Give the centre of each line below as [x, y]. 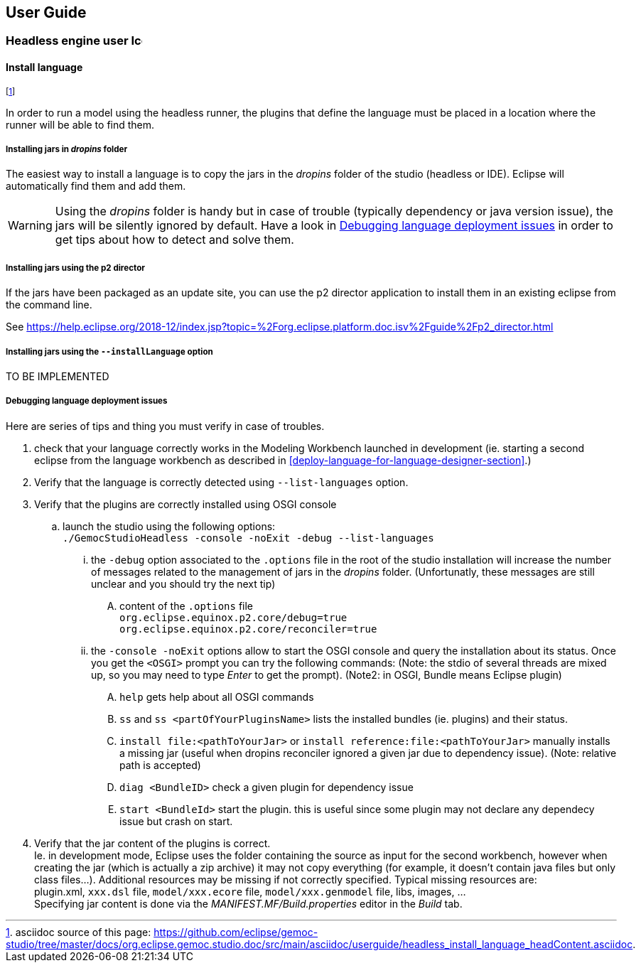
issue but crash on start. [176, 821]
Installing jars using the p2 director [76, 268]
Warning [30, 226]
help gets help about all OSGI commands [217, 697]
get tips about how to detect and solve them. [174, 240]
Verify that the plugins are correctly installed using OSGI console [185, 504]
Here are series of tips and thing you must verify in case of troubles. [165, 426]
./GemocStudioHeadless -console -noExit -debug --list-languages [248, 538]
